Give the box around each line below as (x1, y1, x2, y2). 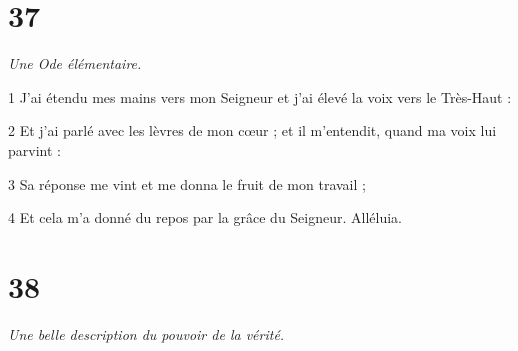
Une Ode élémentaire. (8, 53, 142, 74)
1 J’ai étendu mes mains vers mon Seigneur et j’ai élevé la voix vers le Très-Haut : (8, 86, 512, 107)
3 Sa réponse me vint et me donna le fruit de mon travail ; (8, 173, 366, 194)
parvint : (8, 139, 61, 160)
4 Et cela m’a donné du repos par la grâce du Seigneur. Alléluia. (8, 207, 403, 228)
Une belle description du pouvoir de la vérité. (8, 323, 285, 344)
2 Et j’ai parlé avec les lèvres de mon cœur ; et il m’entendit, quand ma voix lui (8, 120, 497, 141)
